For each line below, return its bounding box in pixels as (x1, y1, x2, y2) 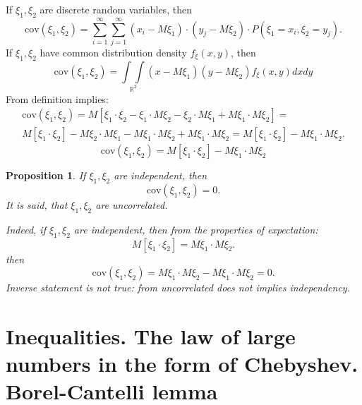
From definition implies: (6, 91, 109, 106)
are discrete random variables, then (40, 2, 192, 16)
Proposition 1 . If (6, 168, 86, 183)
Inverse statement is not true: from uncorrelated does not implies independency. (6, 280, 350, 295)
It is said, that (6, 197, 68, 212)
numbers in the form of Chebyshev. (6, 349, 358, 378)
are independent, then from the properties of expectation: (73, 222, 318, 236)
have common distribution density (40, 44, 187, 59)
